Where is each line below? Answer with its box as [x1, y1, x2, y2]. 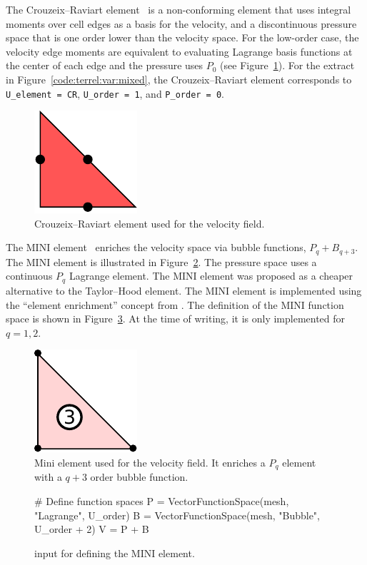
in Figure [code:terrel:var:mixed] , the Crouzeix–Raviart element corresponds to [6, 71, 352, 86]
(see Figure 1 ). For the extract [220, 58, 355, 73]
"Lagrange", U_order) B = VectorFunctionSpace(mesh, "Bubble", [34, 507, 320, 522]
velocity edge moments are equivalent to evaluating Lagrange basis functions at [6, 44, 353, 58]
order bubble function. [90, 469, 188, 484]
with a [34, 469, 62, 484]
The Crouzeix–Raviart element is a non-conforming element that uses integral [6, 2, 351, 16]
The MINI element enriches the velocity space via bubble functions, [6, 240, 306, 255]
